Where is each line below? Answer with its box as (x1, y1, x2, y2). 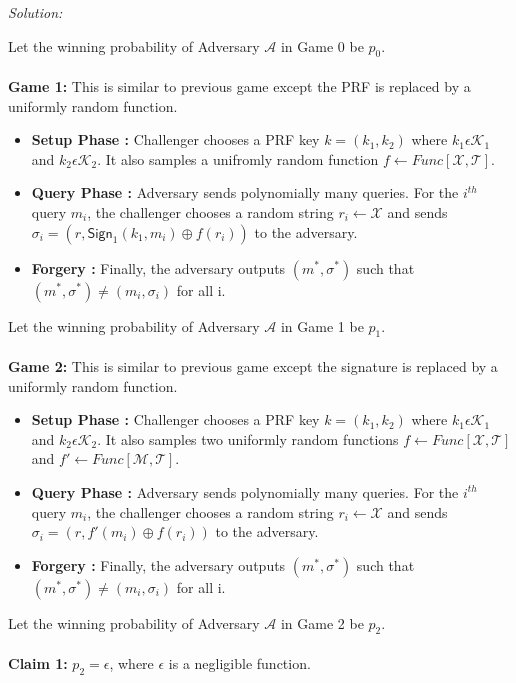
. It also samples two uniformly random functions (97, 428, 399, 449)
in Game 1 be (280, 315, 364, 336)
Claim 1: (8, 653, 68, 674)
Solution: (8, 2, 63, 22)
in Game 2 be (280, 612, 364, 633)
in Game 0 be (280, 35, 364, 56)
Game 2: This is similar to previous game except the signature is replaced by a (8, 355, 498, 376)
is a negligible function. (168, 653, 311, 674)
